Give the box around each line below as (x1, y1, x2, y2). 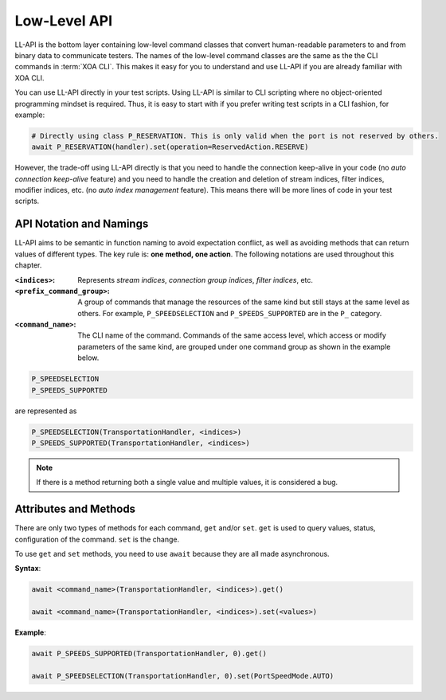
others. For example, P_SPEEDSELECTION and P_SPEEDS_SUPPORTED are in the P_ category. (77, 308, 382, 318)
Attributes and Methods (14, 503, 135, 516)
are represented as (14, 406, 77, 416)
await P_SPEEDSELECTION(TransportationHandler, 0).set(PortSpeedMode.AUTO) (31, 671, 334, 680)
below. (77, 353, 100, 362)
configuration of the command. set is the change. (14, 534, 179, 544)
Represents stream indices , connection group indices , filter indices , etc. (77, 275, 314, 284)
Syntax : (14, 564, 41, 573)
